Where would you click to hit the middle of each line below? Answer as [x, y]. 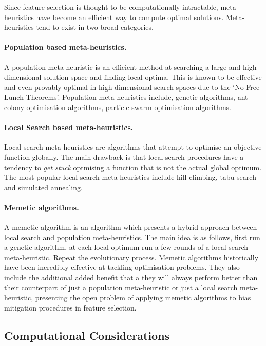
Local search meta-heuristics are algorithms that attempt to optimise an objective [133, 147]
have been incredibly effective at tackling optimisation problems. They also [122, 267]
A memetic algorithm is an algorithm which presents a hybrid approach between [131, 227]
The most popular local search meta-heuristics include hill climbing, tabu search [130, 177]
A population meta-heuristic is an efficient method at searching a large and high [130, 67]
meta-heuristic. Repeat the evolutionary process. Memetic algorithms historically [131, 257]
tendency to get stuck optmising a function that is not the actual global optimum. [133, 167]
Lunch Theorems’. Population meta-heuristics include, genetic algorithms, [120, 97]
